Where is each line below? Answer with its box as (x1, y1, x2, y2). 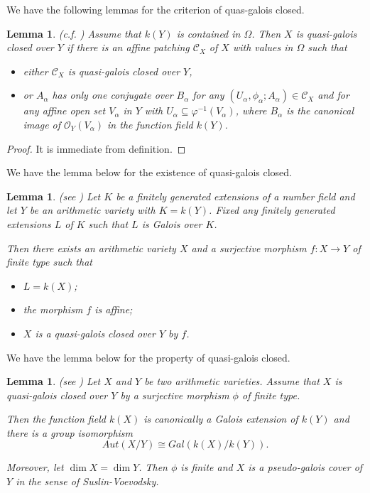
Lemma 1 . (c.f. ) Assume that (6, 26, 141, 40)
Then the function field (6, 411, 106, 426)
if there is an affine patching (66, 40, 190, 55)
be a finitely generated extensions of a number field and (116, 188, 355, 203)
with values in (232, 40, 293, 55)
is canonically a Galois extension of (143, 411, 298, 426)
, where (235, 103, 267, 118)
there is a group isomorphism (6, 425, 134, 440)
